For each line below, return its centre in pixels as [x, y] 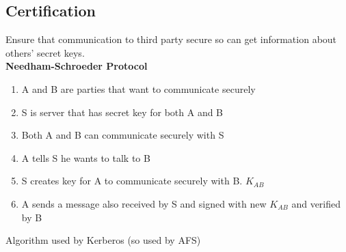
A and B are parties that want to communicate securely [138, 88]
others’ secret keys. [45, 52]
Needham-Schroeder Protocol [77, 66]
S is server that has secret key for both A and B [122, 112]
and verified [316, 203]
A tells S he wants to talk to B [86, 157]
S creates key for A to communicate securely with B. [132, 181]
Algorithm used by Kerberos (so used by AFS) [103, 240]
